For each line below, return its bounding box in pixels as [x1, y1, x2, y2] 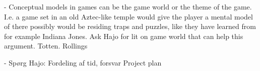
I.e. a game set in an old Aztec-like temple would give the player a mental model [4, 11, 253, 21]
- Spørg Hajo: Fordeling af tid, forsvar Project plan [4, 57, 162, 67]
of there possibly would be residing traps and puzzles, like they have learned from [4, 21, 256, 31]
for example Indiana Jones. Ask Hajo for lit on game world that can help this [4, 30, 243, 41]
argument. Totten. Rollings [4, 40, 88, 51]
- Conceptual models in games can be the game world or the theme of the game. [4, 1, 252, 11]
